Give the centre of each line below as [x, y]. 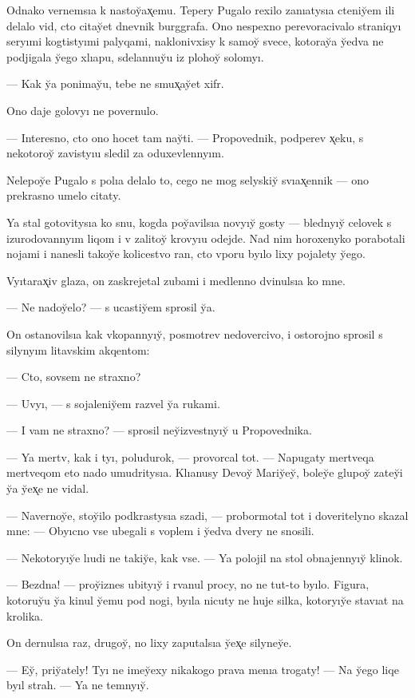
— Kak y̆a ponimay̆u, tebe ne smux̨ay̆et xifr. [115, 83]
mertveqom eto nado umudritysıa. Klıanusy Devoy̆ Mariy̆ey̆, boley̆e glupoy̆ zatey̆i [205, 472]
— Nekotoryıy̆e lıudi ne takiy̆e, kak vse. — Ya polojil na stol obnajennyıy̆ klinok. [205, 557]
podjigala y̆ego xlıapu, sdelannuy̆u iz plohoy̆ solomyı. [135, 56]
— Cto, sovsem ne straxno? [74, 377]
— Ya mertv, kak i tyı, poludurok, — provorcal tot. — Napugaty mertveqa [190, 456]
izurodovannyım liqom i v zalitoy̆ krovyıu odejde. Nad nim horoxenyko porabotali [206, 238]
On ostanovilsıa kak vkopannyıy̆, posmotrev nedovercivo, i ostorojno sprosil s [195, 333]
